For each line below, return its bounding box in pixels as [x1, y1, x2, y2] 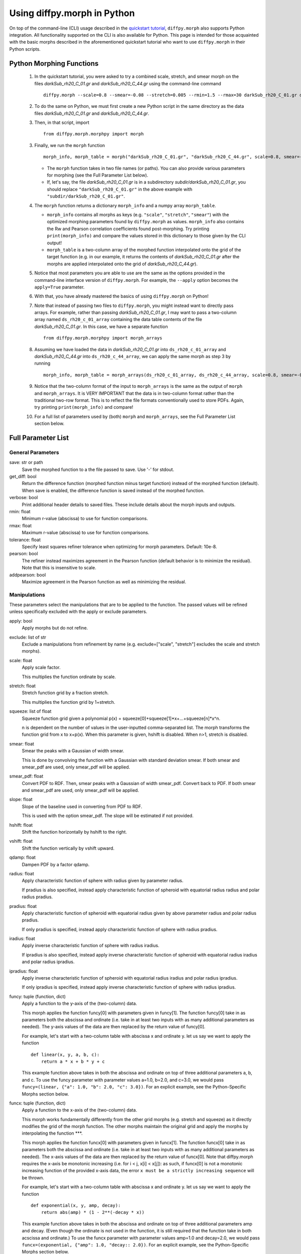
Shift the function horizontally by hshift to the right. [22, 829, 127, 835]
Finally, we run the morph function [34, 142, 105, 148]
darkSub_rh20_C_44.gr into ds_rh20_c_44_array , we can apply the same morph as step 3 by [34, 354, 231, 360]
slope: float [9, 797, 33, 803]
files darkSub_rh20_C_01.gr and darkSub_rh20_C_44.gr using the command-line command [34, 80, 222, 86]
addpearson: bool [9, 572, 46, 578]
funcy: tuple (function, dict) [9, 993, 66, 999]
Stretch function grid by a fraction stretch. [22, 690, 109, 696]
